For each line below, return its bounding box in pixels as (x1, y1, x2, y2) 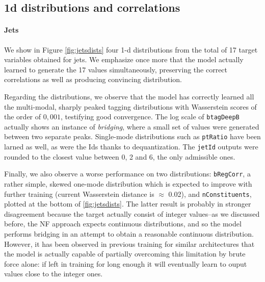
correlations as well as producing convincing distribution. (4, 74, 182, 85)
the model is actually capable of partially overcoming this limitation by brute (4, 248, 246, 259)
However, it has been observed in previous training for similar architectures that (4, 238, 255, 249)
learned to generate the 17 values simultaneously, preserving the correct (4, 64, 228, 74)
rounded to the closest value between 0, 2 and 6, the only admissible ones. (4, 151, 235, 162)
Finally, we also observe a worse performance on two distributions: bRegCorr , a (4, 168, 251, 179)
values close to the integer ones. (4, 268, 103, 279)
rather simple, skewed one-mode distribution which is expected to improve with (4, 178, 252, 189)
